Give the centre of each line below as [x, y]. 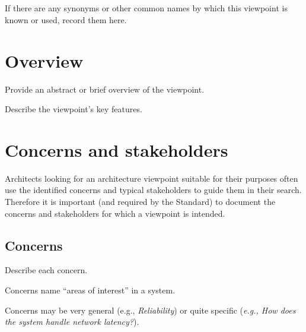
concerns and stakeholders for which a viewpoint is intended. [115, 213]
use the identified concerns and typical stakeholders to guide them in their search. [153, 190]
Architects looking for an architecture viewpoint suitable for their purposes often [152, 178]
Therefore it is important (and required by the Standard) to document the [140, 201]
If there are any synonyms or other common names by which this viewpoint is [146, 8]
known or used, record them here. [66, 19]
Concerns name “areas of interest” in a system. [90, 290]
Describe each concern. [46, 270]
